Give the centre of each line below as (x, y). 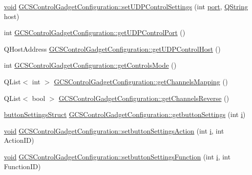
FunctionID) (22, 166)
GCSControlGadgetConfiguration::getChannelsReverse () (144, 98)
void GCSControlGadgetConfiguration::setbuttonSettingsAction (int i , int (114, 130)
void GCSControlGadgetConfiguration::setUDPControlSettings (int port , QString (126, 6)
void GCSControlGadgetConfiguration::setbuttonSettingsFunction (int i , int (117, 156)
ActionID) (19, 140)
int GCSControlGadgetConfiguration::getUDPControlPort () (95, 32)
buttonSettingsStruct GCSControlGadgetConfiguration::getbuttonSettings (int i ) (125, 114)
